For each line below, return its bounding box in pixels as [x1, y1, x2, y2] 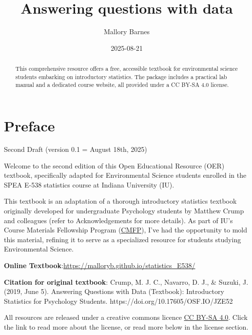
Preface [4, 116, 55, 136]
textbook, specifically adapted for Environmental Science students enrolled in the [4, 170, 247, 180]
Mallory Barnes [103, 26, 150, 37]
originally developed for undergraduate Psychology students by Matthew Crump [4, 205, 244, 215]
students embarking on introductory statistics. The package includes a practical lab [15, 72, 227, 81]
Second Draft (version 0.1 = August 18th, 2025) [4, 144, 147, 154]
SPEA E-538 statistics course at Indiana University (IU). [4, 179, 174, 189]
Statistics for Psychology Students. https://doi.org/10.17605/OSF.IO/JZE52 [4, 295, 233, 306]
